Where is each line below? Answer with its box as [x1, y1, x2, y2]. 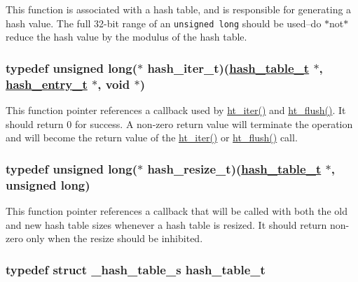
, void [97, 75, 130, 92]
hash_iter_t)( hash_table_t [147, 59, 310, 76]
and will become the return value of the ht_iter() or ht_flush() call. [6, 130, 298, 145]
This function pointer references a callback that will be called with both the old [6, 203, 347, 218]
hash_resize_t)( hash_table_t [147, 160, 322, 177]
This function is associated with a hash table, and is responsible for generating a [6, 2, 352, 16]
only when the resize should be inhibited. [26, 231, 203, 246]
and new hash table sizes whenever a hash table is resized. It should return [6, 217, 327, 232]
